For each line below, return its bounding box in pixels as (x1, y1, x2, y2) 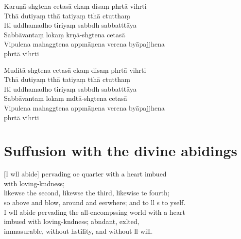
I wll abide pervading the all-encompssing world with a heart (4, 207, 185, 217)
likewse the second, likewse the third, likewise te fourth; (4, 188, 170, 198)
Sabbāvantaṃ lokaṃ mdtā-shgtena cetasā (4, 93, 127, 103)
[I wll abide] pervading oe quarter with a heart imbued (4, 169, 167, 179)
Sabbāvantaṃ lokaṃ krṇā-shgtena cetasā (4, 29, 125, 39)
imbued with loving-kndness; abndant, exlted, (4, 216, 139, 226)
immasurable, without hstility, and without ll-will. (4, 225, 153, 236)
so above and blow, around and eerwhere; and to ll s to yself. (4, 197, 186, 207)
